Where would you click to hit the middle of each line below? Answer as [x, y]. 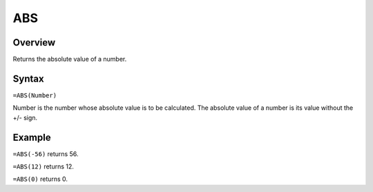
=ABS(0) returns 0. [40, 179]
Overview [34, 42]
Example [32, 137]
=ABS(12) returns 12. [43, 166]
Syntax [28, 78]
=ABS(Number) [35, 95]
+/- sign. [25, 117]
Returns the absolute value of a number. [70, 59]
